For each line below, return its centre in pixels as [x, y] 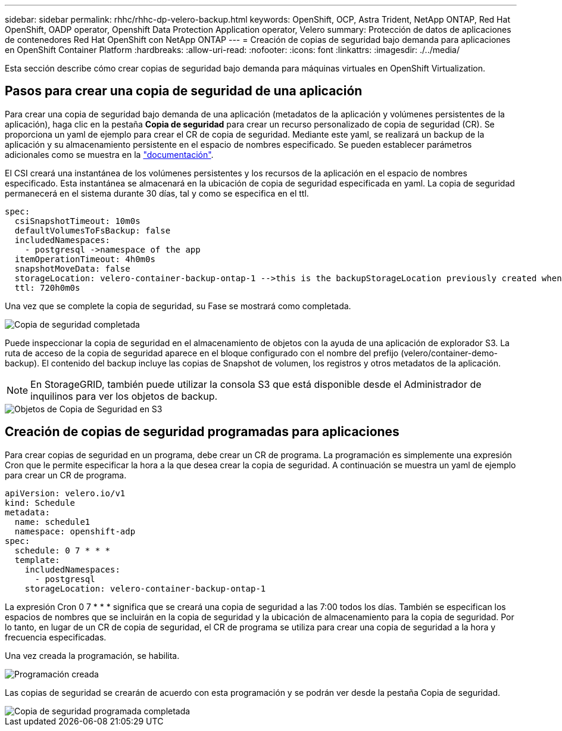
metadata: [27, 512]
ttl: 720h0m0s [47, 287]
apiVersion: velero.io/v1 [65, 493]
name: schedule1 [52, 522]
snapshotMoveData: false [72, 268]
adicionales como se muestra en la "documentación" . [109, 154]
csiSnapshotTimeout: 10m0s [77, 221]
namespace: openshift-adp [75, 531]
